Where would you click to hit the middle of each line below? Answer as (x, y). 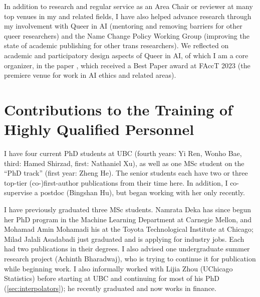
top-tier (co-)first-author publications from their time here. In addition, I (116, 182)
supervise (18, 192)
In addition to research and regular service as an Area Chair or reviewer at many (128, 6)
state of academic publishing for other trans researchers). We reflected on (116, 45)
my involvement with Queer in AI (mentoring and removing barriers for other (123, 26)
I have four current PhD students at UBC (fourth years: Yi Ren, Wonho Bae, (123, 153)
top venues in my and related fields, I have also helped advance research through (128, 16)
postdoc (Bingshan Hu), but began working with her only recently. (143, 192)
